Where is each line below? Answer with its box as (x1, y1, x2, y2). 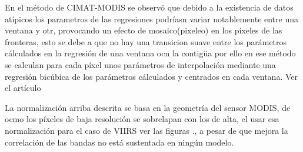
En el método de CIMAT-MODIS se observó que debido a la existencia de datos (5, 1, 294, 13)
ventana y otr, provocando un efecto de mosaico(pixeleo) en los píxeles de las (5, 24, 282, 36)
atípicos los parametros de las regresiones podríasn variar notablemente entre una (5, 12, 298, 25)
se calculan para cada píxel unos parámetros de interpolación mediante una (5, 58, 276, 70)
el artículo (5, 82, 41, 94)
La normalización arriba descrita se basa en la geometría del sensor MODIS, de (5, 101, 291, 113)
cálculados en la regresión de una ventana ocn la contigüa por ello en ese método (5, 47, 296, 59)
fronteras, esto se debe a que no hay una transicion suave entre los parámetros (5, 35, 287, 48)
